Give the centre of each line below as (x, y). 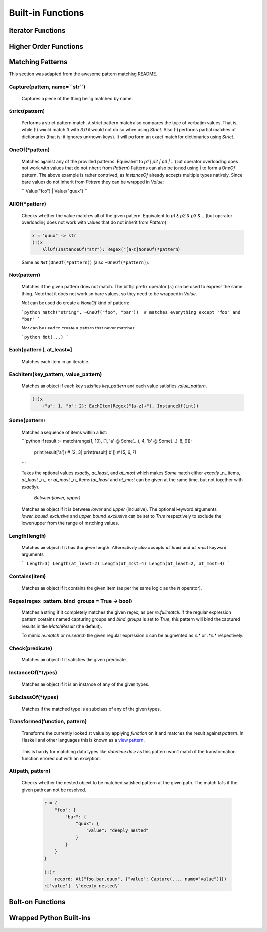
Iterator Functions (37, 30)
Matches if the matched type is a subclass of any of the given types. (91, 709)
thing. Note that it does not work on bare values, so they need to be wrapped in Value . (109, 294)
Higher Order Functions (46, 46)
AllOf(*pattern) (28, 204)
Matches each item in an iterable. (55, 361)
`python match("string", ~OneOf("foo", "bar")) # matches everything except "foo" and (131, 312)
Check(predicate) (31, 648)
